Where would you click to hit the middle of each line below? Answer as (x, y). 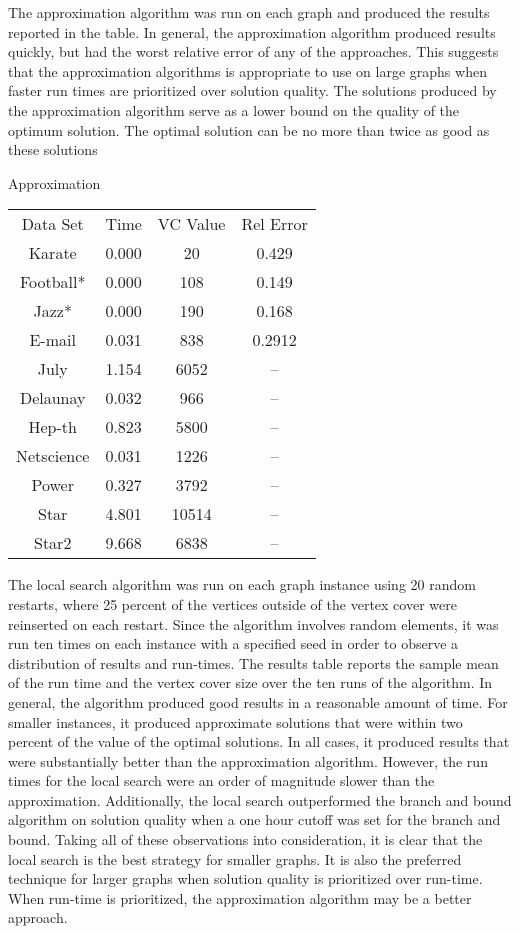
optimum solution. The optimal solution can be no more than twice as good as (249, 129)
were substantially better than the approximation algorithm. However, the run (248, 760)
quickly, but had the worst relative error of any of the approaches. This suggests (253, 51)
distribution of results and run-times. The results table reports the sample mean (253, 662)
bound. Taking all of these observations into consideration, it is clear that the (245, 839)
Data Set (52, 224)
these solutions (53, 149)
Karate (52, 253)
